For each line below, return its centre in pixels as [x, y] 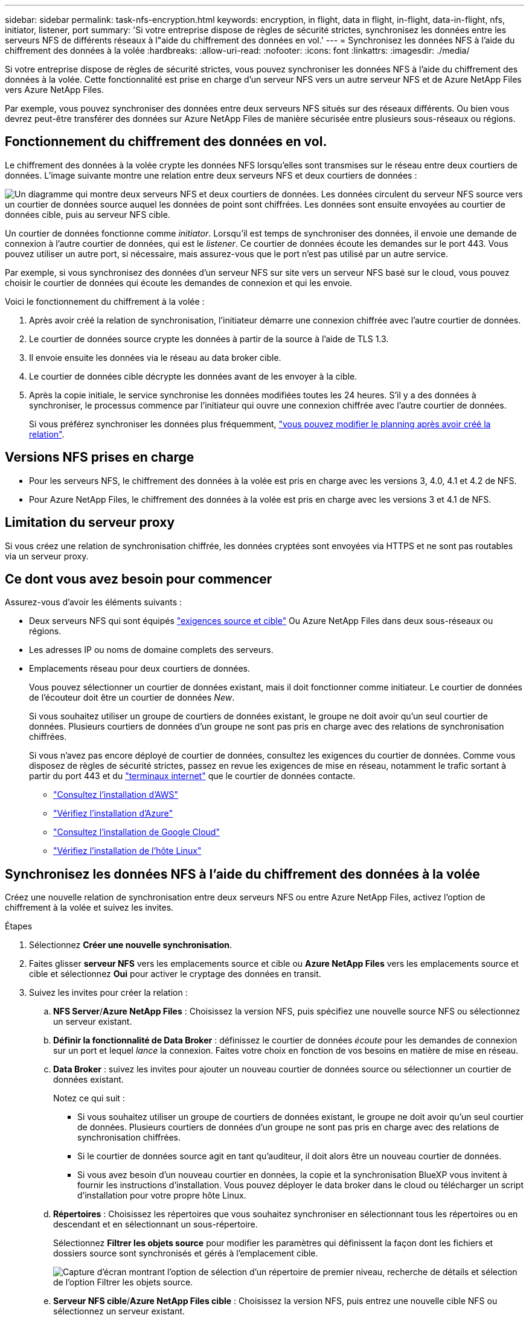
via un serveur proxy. [47, 556]
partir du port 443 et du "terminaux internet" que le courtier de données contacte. [192, 776]
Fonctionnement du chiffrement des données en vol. [166, 142]
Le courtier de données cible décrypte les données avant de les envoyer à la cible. [193, 376]
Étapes [19, 926]
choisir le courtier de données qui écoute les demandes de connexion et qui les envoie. [179, 282]
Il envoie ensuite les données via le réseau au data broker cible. [155, 357]
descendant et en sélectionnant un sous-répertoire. [155, 1224]
